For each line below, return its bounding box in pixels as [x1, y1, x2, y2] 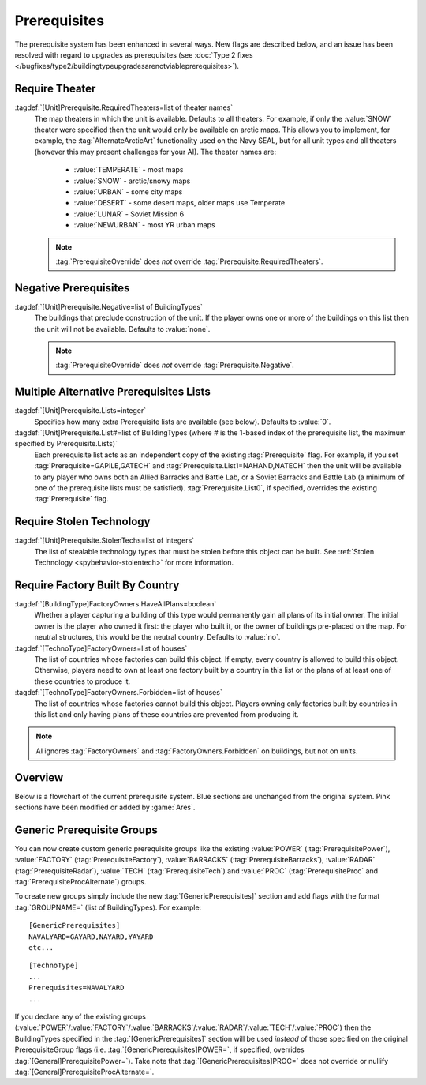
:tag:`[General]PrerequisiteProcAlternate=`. [14, 1067, 155, 1076]
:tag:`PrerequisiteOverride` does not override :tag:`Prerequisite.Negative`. [55, 360, 295, 370]
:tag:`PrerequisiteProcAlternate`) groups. [14, 877, 147, 887]
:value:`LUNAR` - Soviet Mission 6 [73, 209, 185, 219]
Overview [14, 771, 64, 784]
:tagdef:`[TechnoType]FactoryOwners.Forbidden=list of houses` [14, 688, 222, 697]
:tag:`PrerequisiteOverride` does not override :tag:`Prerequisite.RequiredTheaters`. [55, 257, 323, 266]
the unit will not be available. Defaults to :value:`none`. [34, 324, 211, 333]
